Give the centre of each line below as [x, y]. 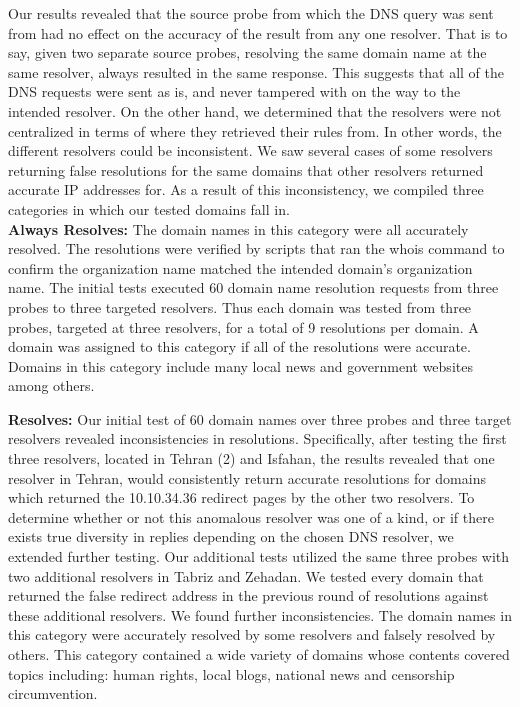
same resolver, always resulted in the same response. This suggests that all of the [256, 71]
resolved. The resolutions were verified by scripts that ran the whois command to [256, 248]
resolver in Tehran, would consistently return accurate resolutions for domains [247, 477]
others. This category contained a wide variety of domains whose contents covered [259, 654]
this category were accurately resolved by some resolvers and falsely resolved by [252, 634]
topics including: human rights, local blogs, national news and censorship [231, 673]
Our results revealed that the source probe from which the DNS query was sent [251, 13]
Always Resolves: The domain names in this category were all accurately [238, 228]
